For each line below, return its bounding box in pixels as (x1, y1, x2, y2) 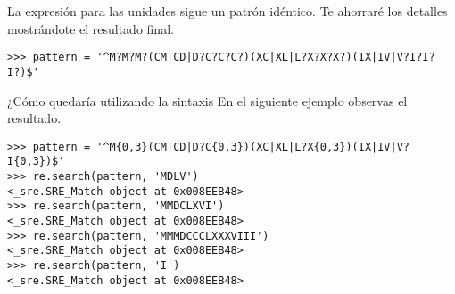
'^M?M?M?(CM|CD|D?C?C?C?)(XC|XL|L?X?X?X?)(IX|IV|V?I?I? (96, 51, 435, 64)
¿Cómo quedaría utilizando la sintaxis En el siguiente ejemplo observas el (7, 91, 408, 110)
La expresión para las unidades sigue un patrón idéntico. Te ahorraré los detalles (7, 2, 448, 20)
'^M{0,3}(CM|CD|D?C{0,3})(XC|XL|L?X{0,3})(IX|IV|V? (96, 140, 410, 153)
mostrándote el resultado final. (7, 19, 174, 37)
